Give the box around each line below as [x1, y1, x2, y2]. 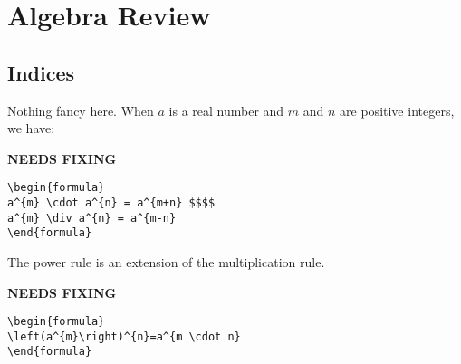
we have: [7, 119, 55, 138]
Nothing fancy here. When [7, 101, 154, 120]
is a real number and [168, 101, 284, 120]
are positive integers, [340, 101, 455, 120]
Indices [7, 58, 75, 86]
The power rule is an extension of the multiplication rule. [7, 252, 325, 271]
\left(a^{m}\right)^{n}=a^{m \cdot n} [7, 330, 241, 343]
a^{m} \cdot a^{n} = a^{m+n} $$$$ [7, 196, 216, 210]
